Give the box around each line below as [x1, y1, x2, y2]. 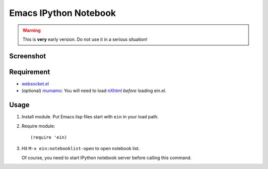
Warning [22, 27, 41, 33]
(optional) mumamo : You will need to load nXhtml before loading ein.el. [21, 87, 167, 94]
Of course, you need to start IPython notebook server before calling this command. [21, 155, 192, 161]
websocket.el [21, 81, 49, 86]
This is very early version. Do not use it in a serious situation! [22, 36, 148, 42]
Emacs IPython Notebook [9, 7, 116, 18]
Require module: [21, 123, 56, 129]
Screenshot [9, 52, 46, 60]
